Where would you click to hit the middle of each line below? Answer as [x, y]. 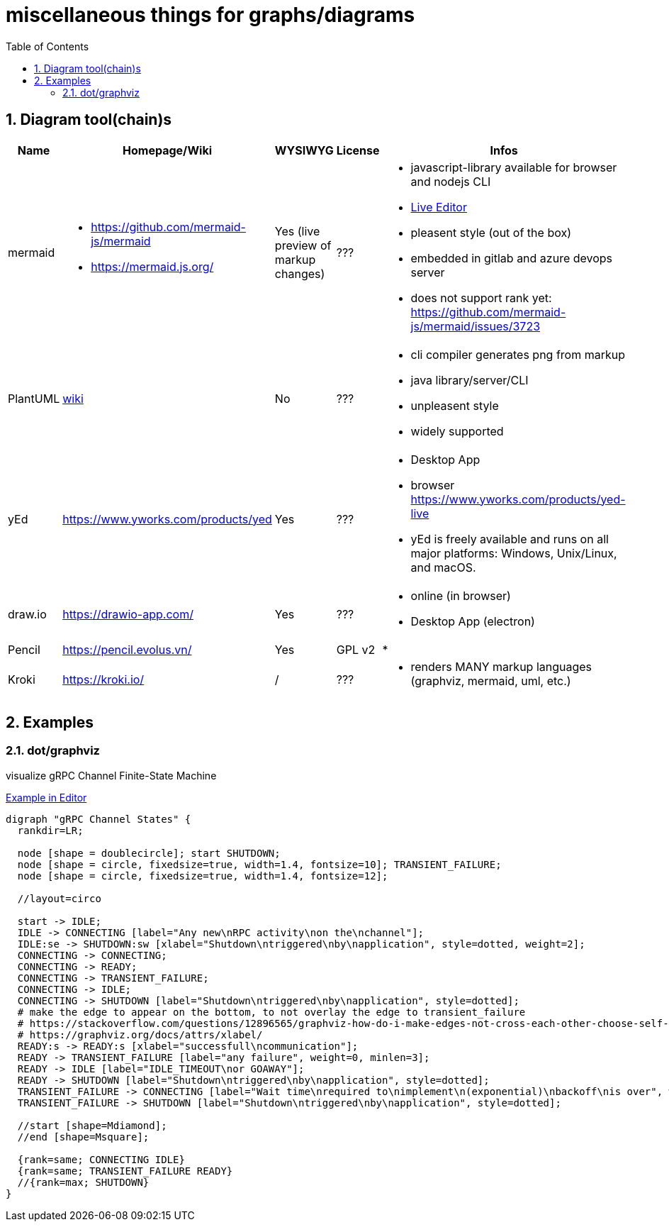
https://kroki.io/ [103, 679]
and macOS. [443, 567]
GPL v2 [356, 649]
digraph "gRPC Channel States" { [99, 819]
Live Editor [439, 207]
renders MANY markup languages [501, 666]
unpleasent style [455, 405]
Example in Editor [46, 797]
